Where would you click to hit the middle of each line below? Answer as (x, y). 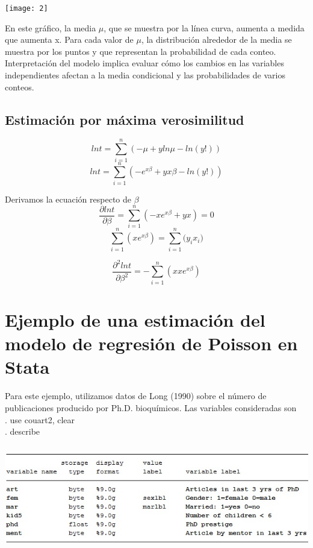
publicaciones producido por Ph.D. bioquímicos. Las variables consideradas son (151, 407)
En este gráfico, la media (51, 27)
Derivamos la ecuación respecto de (68, 199)
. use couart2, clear (40, 419)
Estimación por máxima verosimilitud (125, 119)
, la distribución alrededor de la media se (216, 39)
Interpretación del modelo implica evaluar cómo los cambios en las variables (144, 63)
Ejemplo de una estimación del (135, 320)
